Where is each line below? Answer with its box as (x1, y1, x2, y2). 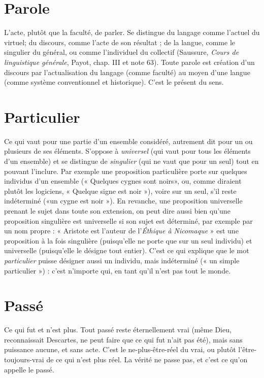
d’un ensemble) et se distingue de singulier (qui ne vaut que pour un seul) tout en (4, 156, 259, 166)
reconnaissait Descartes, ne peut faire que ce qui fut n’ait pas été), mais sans (4, 334, 243, 345)
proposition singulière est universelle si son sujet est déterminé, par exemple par (4, 215, 253, 226)
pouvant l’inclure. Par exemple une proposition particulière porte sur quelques (4, 165, 247, 176)
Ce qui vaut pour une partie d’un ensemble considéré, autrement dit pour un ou (4, 135, 253, 146)
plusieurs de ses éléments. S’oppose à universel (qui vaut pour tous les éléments (4, 146, 251, 156)
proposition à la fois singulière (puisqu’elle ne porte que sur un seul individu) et (4, 235, 252, 246)
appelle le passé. (4, 364, 54, 374)
